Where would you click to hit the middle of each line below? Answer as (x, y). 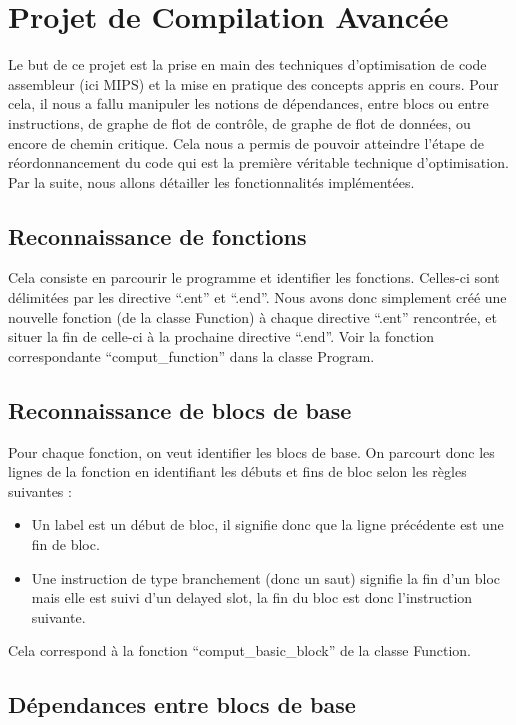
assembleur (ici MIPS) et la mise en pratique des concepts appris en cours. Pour (253, 83)
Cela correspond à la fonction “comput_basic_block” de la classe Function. (239, 650)
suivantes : (40, 490)
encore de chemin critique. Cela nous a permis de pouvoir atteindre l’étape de (246, 142)
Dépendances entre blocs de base (182, 704)
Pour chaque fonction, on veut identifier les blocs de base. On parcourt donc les (251, 451)
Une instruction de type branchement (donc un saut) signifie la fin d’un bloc (265, 577)
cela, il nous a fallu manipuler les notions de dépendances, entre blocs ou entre (248, 103)
